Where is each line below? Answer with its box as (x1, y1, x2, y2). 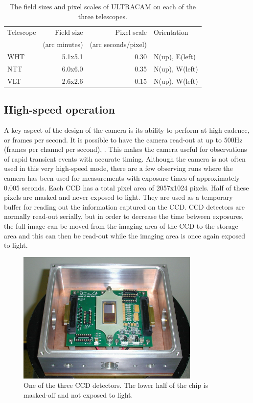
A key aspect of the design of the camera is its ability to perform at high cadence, (4, 125, 250, 135)
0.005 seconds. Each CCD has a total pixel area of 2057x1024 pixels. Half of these (4, 182, 249, 192)
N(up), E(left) (154, 51, 196, 62)
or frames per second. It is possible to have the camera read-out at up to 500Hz (4, 134, 243, 144)
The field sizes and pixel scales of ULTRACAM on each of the (9, 1, 196, 11)
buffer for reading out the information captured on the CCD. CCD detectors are (4, 201, 245, 212)
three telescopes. (78, 11, 127, 21)
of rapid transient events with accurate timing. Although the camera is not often (4, 153, 246, 164)
